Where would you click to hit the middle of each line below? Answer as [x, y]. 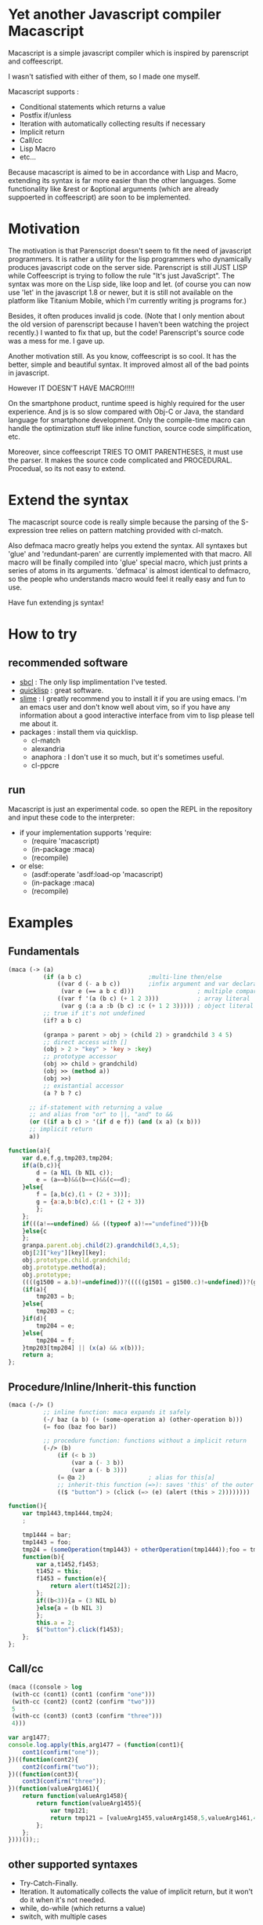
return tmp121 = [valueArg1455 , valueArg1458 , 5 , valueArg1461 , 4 [153, 1818]
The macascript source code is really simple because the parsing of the [124, 522]
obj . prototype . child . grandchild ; [77, 1260]
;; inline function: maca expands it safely [117, 1412]
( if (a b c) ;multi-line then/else [132, 977]
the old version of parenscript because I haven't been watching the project [128, 324]
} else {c [34, 1231]
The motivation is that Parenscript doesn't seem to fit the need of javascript [130, 250]
